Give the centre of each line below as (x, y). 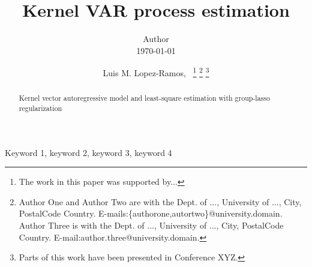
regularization (40, 108)
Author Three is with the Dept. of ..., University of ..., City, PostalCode (151, 225)
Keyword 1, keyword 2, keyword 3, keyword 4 (88, 152)
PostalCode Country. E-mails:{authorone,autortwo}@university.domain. (151, 213)
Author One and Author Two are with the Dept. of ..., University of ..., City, (160, 201)
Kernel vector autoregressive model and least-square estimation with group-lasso (144, 98)
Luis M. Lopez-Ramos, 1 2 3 (156, 72)
